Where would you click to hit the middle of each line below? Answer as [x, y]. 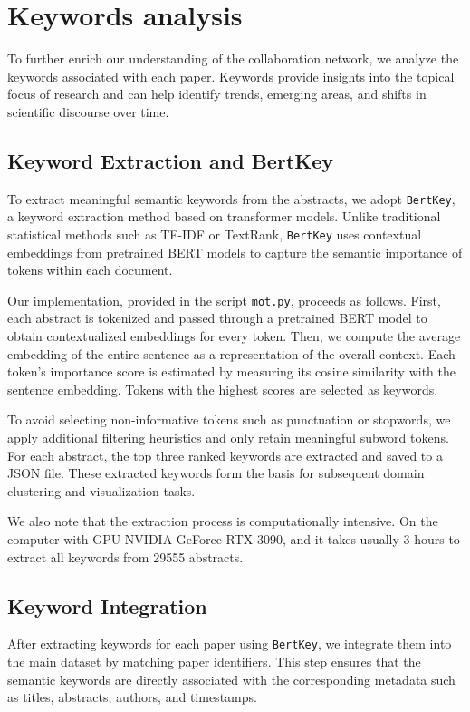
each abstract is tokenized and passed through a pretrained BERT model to [217, 318]
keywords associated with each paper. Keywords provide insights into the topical [231, 76]
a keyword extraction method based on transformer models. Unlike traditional [224, 216]
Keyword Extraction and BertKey [171, 160]
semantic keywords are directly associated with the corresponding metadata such [231, 679]
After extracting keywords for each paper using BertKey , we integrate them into [230, 644]
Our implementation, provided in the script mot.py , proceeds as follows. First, [224, 300]
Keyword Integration [107, 605]
